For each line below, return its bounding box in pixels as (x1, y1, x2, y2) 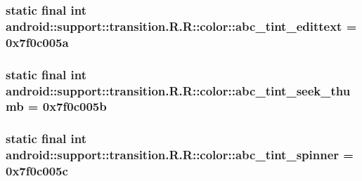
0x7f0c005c (6, 162, 68, 180)
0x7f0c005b (42, 98, 107, 115)
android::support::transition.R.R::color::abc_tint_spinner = (6, 146, 354, 163)
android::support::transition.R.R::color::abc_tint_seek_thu (6, 81, 351, 99)
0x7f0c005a (6, 33, 69, 51)
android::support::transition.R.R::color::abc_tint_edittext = (6, 17, 357, 34)
